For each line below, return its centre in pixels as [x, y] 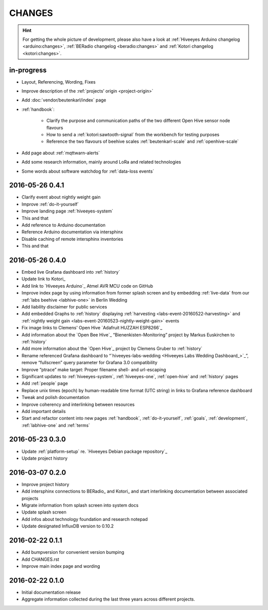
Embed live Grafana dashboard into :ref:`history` [71, 272]
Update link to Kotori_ [43, 279]
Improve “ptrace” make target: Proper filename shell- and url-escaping [94, 369]
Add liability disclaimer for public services [64, 307]
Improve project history [45, 484]
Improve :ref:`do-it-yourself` [50, 204]
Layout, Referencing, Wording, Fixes [59, 82]
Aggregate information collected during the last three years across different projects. [108, 599]
